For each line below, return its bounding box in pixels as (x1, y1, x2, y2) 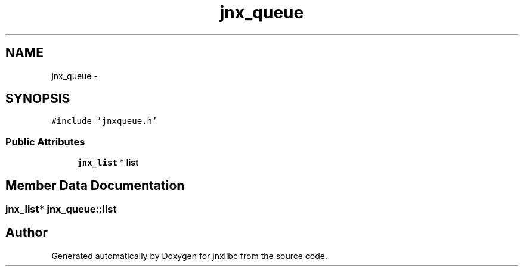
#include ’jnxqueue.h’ (51, 116, 157, 126)
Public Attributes (5, 135, 85, 148)
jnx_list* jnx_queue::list (5, 203, 117, 216)
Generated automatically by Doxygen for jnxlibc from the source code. (51, 250, 327, 261)
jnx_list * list (77, 157, 139, 168)
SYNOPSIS (5, 91, 70, 107)
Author (5, 225, 48, 241)
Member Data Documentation (5, 177, 185, 193)
